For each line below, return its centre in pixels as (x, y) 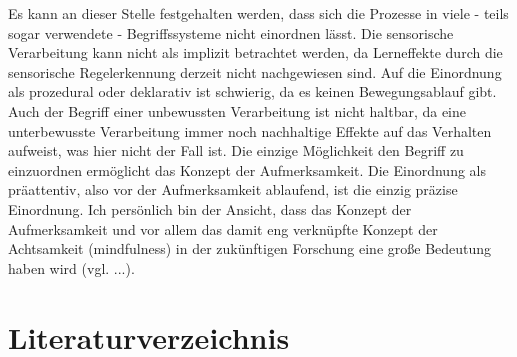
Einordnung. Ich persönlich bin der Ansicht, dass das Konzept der (210, 208)
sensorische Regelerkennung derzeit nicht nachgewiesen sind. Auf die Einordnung (255, 71)
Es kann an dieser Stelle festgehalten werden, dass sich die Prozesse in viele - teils (258, 13)
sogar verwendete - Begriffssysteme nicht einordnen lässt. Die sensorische (231, 32)
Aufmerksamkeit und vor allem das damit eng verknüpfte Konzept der (223, 228)
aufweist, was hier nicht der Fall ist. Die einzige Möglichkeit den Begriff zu (236, 150)
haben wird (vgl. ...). (71, 267)
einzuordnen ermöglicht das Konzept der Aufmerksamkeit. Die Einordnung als (247, 169)
